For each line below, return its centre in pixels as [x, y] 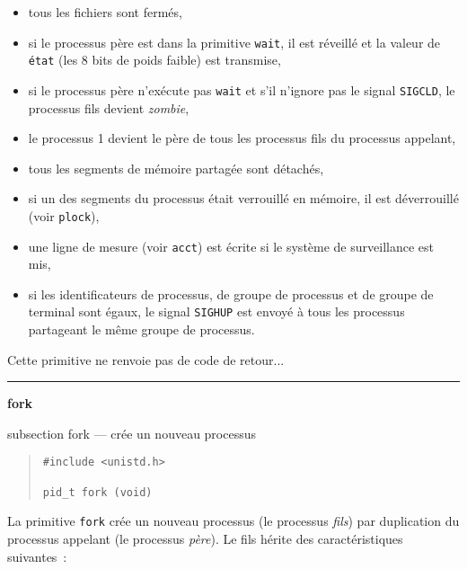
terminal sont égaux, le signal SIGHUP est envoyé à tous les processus [216, 311]
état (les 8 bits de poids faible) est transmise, [154, 60]
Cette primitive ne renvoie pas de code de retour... [146, 359]
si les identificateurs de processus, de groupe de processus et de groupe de [231, 293]
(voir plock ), [64, 215]
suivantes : [37, 556]
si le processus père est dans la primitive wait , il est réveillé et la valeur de [234, 42]
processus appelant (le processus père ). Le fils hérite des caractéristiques [205, 539]
